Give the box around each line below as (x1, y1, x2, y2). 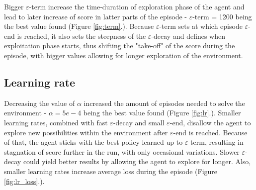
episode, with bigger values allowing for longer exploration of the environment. (4, 50, 243, 60)
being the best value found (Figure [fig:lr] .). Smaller (83, 107, 241, 118)
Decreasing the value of (4, 97, 75, 108)
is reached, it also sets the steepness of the (17, 30, 146, 41)
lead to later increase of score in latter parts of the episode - (4, 11, 187, 21)
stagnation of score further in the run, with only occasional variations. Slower (4, 146, 240, 157)
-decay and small (113, 117, 165, 127)
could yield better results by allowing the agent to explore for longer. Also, (23, 156, 251, 167)
